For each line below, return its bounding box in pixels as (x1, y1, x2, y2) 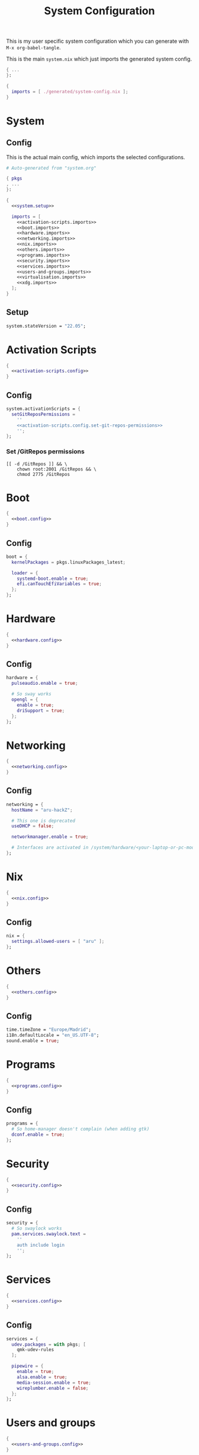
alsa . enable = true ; (17, 1374, 68, 1380)
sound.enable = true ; (6, 1038, 60, 1044)
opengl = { (11, 697, 38, 703)
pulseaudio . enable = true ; (11, 681, 78, 687)
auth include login (17, 1242, 65, 1248)
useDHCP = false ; (11, 823, 54, 829)
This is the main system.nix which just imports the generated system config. (6, 55, 192, 63)
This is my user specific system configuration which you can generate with (6, 37, 190, 45)
